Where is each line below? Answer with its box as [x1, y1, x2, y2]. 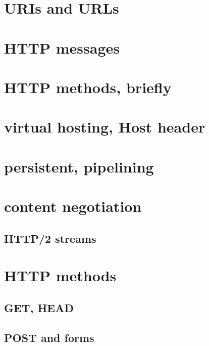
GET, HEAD [4, 299, 74, 315]
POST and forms [4, 329, 94, 345]
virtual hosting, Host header [4, 116, 205, 137]
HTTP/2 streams [4, 230, 96, 246]
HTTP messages [4, 37, 120, 58]
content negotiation [4, 196, 142, 217]
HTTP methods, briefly [4, 76, 172, 97]
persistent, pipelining [4, 156, 154, 177]
